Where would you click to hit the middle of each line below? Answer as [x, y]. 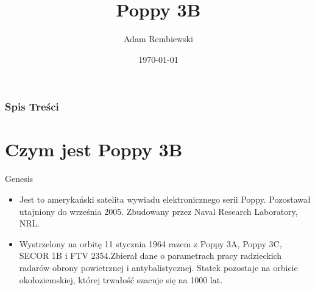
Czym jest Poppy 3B [94, 149]
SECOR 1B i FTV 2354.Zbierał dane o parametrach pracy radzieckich [150, 256]
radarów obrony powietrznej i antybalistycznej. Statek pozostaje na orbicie [158, 267]
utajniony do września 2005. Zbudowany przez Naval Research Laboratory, [158, 211]
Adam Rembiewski [158, 39]
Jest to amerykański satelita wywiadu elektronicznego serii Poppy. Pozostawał [165, 199]
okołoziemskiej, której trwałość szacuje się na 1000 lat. [121, 279]
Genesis [19, 179]
